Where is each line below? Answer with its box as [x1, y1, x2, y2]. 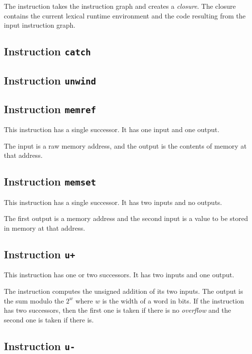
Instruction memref [4, 101, 96, 116]
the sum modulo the [4, 295, 64, 305]
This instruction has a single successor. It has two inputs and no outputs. [4, 197, 222, 207]
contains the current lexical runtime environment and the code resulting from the [4, 10, 246, 20]
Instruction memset [4, 174, 96, 189]
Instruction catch [4, 44, 91, 59]
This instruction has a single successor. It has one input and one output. [4, 124, 219, 135]
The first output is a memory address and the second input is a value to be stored [4, 213, 248, 223]
